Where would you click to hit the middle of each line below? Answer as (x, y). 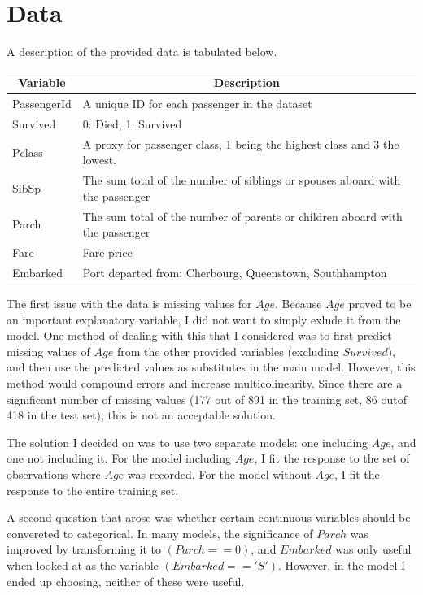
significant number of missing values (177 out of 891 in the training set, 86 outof (207, 399)
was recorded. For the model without (219, 473)
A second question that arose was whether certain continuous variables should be (209, 517)
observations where (54, 473)
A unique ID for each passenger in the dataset (197, 104)
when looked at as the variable (83, 565)
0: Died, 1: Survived (132, 123)
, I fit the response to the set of (332, 458)
